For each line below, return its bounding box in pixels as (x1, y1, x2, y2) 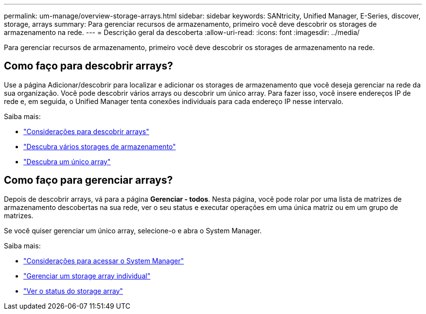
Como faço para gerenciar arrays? (4, 174, 173, 187)
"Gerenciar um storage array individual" (23, 271, 151, 280)
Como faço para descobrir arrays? (4, 60, 173, 72)
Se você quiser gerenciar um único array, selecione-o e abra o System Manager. (4, 226, 262, 235)
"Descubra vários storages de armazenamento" (23, 142, 176, 151)
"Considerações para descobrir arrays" (23, 127, 149, 136)
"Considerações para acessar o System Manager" (23, 256, 184, 265)
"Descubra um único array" (23, 157, 111, 166)
